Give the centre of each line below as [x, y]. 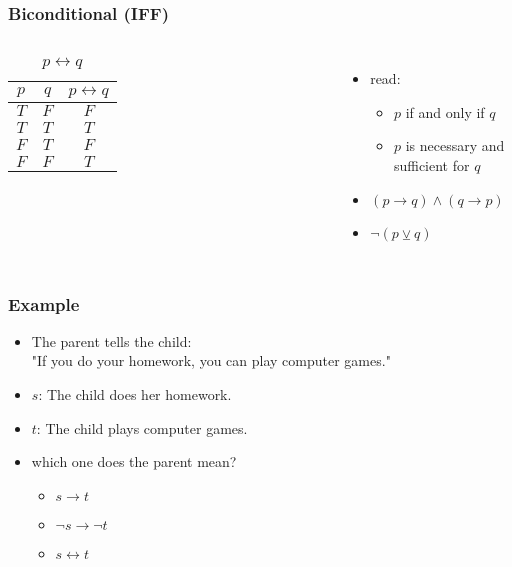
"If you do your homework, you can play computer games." [211, 360]
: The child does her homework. [135, 394]
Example [44, 303]
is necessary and [455, 145]
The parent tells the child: [111, 340]
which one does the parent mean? [134, 461]
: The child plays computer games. [142, 427]
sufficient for [431, 165]
